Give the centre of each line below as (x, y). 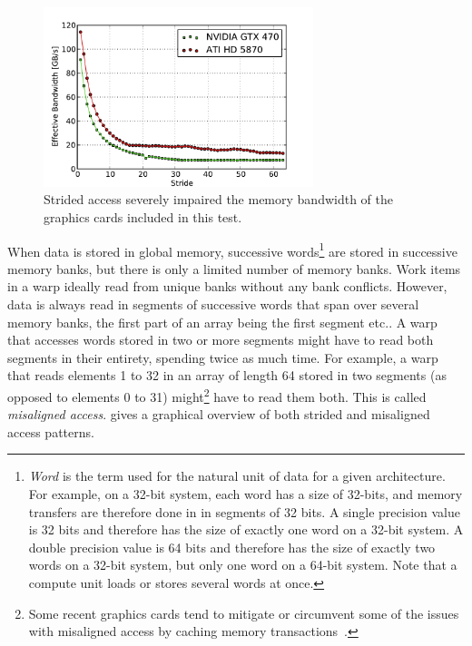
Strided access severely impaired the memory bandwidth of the (218, 199)
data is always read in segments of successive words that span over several (213, 304)
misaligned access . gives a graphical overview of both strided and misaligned (219, 414)
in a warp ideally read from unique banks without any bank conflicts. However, (227, 286)
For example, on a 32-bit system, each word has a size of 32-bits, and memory (246, 494)
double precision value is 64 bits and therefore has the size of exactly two (232, 547)
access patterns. (51, 431)
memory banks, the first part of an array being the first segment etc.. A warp (222, 322)
